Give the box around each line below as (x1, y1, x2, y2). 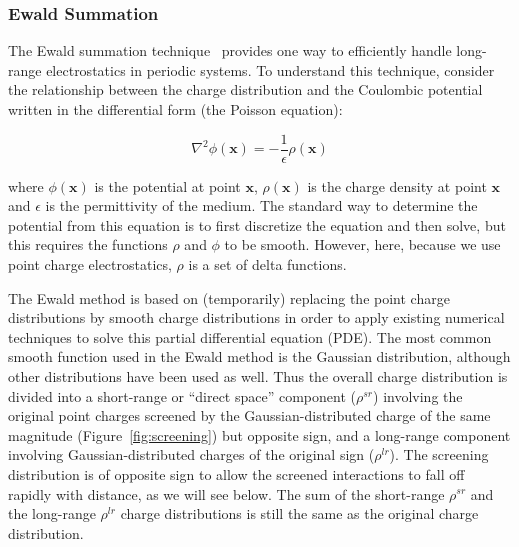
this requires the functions (8, 234, 168, 255)
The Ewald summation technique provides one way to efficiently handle (8, 40, 452, 61)
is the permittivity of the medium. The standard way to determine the (45, 195, 478, 216)
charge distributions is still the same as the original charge (120, 503, 479, 524)
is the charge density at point (307, 175, 487, 196)
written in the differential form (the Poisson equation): (8, 99, 343, 119)
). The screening (389, 444, 489, 465)
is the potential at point (94, 175, 241, 196)
